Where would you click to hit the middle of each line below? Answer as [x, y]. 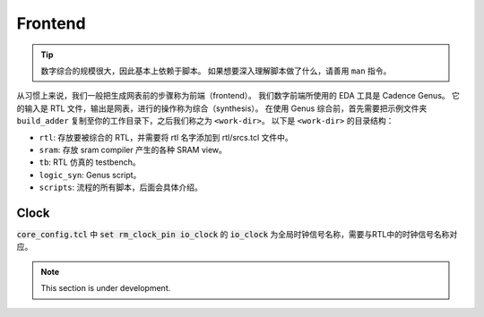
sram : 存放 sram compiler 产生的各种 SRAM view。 [133, 150]
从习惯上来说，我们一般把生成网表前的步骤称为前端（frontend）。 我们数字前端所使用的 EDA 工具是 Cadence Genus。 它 [238, 96]
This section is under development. [106, 288]
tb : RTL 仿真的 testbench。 [90, 162]
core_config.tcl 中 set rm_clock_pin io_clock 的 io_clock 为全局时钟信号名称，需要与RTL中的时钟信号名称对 [237, 234]
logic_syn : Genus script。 [90, 175]
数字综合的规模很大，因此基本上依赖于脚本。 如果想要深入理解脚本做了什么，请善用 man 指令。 [216, 71]
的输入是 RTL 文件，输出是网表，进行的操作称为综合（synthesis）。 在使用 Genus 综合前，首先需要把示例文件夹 [222, 108]
